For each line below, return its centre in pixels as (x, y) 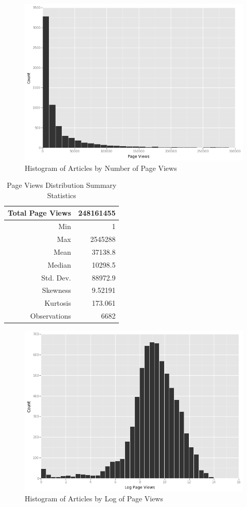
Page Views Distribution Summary (62, 185)
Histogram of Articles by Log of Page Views (94, 499)
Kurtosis (58, 303)
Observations (50, 316)
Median (59, 264)
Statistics (61, 195)
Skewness (56, 290)
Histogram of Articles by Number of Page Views (101, 168)
